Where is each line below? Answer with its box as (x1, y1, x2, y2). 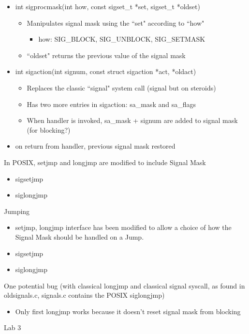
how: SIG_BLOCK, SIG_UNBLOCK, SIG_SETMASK (38, 34, 205, 44)
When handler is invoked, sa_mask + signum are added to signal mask (27, 115, 238, 125)
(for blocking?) (27, 124, 71, 135)
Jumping (4, 206, 30, 216)
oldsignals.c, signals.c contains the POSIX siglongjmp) (4, 290, 165, 300)
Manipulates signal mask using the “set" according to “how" (27, 17, 205, 28)
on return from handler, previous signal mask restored (15, 141, 176, 151)
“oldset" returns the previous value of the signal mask (27, 50, 186, 60)
